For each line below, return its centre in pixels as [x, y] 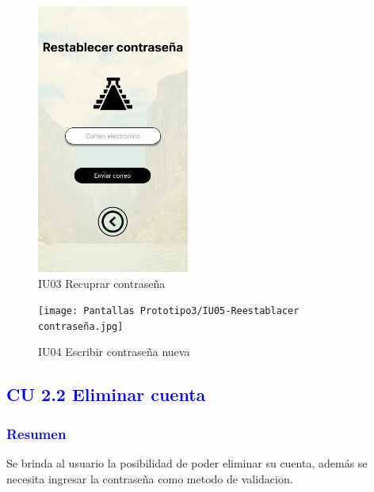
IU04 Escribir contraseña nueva [114, 352]
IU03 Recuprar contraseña [102, 283]
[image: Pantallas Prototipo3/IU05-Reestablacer [169, 311]
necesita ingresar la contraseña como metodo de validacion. [150, 478]
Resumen [36, 433]
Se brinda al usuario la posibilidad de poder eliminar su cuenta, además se [187, 463]
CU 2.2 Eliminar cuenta [106, 394]
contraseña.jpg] [81, 326]
